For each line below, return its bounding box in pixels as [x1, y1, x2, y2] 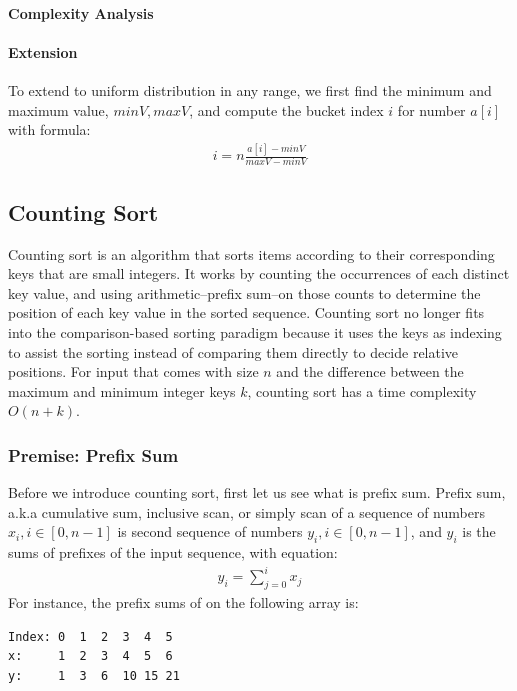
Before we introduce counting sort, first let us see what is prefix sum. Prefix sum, [8, 482, 506, 503]
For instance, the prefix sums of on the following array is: [8, 592, 359, 613]
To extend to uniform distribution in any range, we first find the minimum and [8, 79, 492, 100]
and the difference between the [276, 361, 464, 382]
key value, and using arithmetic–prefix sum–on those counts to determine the [8, 282, 481, 303]
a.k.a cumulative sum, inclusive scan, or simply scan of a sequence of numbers [8, 501, 485, 522]
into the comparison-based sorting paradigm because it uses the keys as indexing [8, 322, 502, 342]
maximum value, [8, 99, 109, 120]
